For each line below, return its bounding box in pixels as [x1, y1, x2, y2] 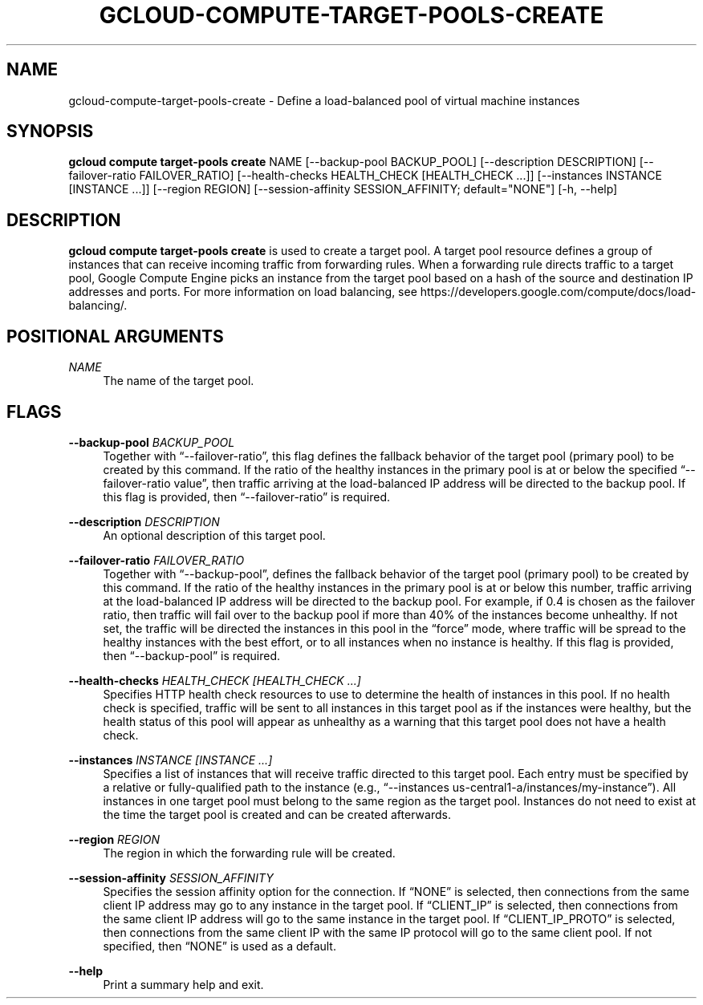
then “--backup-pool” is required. [103, 648, 281, 663]
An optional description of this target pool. [103, 528, 326, 542]
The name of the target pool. [103, 374, 254, 388]
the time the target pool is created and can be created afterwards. [103, 807, 451, 821]
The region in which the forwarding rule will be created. [103, 845, 396, 860]
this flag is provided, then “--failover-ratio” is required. [103, 489, 391, 504]
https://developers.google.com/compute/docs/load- [420, 285, 697, 299]
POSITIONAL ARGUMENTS [6, 326, 224, 346]
